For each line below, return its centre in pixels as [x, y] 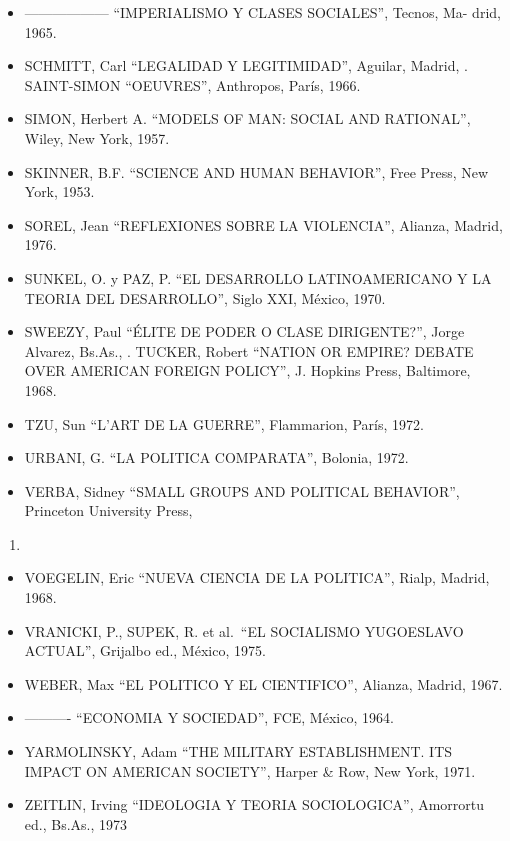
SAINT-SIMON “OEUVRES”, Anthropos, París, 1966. [192, 84]
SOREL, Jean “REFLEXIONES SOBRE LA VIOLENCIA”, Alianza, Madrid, [263, 224]
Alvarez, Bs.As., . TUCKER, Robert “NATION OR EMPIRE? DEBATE [249, 350]
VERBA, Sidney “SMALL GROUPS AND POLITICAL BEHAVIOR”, [242, 490]
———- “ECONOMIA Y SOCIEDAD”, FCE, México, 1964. [209, 717]
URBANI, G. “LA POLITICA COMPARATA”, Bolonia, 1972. [216, 457]
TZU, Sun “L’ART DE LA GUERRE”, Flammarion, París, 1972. [224, 423]
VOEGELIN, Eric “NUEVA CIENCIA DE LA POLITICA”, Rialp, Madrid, [257, 577]
